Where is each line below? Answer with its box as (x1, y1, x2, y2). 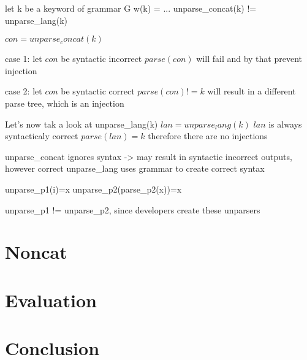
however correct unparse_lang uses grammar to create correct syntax (5, 162, 265, 175)
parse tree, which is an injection (5, 96, 124, 109)
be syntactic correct (61, 85, 135, 98)
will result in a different (207, 85, 296, 98)
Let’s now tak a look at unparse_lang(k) (5, 117, 158, 130)
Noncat (5, 239, 67, 264)
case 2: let (5, 85, 42, 98)
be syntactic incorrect (61, 52, 142, 65)
